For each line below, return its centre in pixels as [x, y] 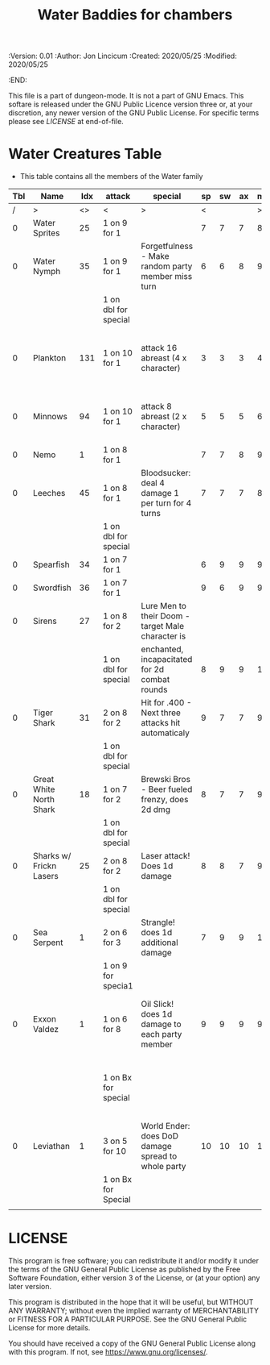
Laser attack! [166, 856]
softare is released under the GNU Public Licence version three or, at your [131, 104]
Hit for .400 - [166, 703]
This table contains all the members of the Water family [111, 177]
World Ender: [166, 1126]
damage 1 [160, 493]
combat [155, 680]
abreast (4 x [164, 358]
